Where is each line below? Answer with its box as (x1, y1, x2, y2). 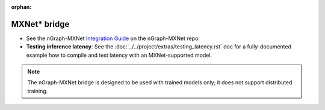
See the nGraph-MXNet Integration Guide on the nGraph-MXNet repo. (26, 35, 200, 42)
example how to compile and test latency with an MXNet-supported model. (26, 51, 212, 59)
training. (27, 87, 48, 94)
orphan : (11, 4, 32, 10)
